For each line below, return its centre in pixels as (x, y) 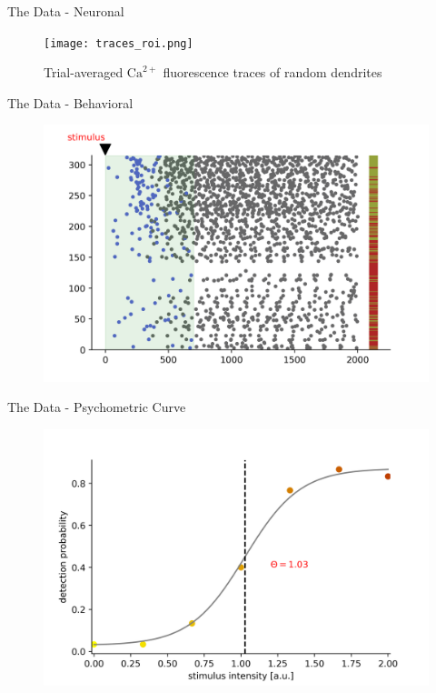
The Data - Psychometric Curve (97, 407)
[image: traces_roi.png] (119, 43)
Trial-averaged (84, 72)
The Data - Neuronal (66, 11)
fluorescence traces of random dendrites (272, 72)
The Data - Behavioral (70, 102)
